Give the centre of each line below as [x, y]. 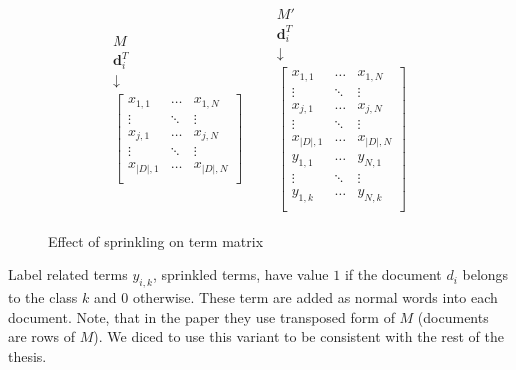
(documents [453, 316]
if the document [393, 274]
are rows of [42, 336]
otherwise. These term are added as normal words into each [315, 297]
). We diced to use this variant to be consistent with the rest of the [298, 336]
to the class [43, 297]
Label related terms [68, 274]
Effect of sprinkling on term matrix [156, 240]
